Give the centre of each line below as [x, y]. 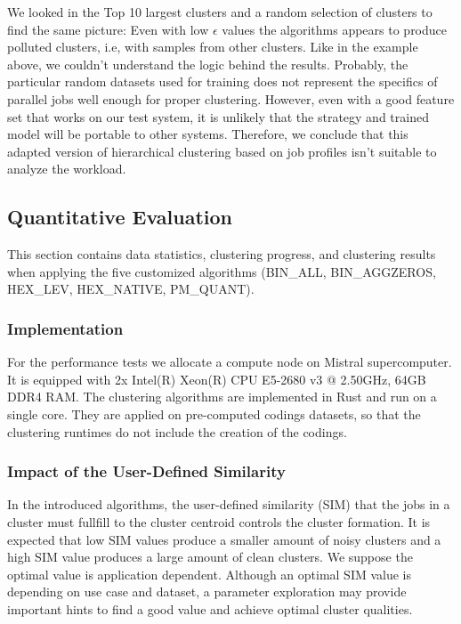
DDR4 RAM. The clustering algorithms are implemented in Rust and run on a [222, 397]
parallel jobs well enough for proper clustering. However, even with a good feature [231, 98]
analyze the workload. [67, 169]
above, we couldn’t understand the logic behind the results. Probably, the [208, 64]
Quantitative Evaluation [120, 217]
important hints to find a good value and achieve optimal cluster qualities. [210, 608]
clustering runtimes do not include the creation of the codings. [177, 431]
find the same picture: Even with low [108, 29]
